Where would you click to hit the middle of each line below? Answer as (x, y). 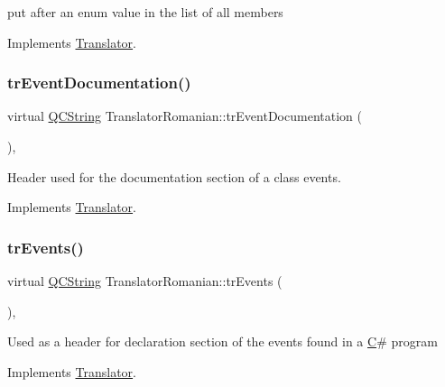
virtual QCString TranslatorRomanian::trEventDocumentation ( (185, 116)
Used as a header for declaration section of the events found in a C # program (222, 341)
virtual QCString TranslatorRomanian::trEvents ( (145, 281)
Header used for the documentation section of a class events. (174, 176)
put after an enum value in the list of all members (145, 12)
